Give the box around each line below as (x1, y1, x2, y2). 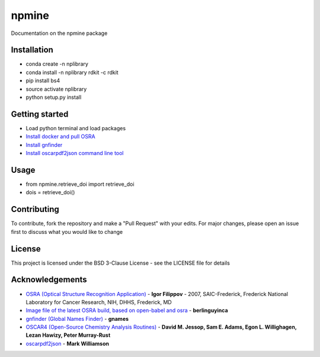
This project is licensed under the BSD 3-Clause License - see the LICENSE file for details (11, 259, 231, 266)
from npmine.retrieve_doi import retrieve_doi (25, 181, 135, 188)
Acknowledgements (11, 275, 87, 285)
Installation (11, 45, 53, 55)
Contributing (11, 204, 59, 214)
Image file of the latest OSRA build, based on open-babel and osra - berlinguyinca (25, 307, 228, 314)
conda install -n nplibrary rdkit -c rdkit (25, 69, 119, 76)
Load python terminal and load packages (25, 124, 126, 131)
